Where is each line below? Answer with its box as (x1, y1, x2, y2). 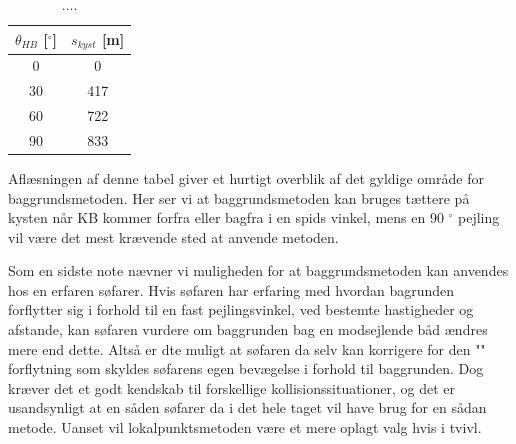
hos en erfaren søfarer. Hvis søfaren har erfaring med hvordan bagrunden (8, 279, 455, 300)
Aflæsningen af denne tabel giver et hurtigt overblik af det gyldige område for (8, 167, 484, 188)
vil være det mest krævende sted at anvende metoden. (8, 226, 339, 247)
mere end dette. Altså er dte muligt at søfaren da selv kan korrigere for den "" (8, 338, 486, 359)
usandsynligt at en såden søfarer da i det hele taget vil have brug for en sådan (8, 397, 487, 418)
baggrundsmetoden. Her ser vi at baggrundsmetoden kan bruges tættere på (8, 187, 470, 208)
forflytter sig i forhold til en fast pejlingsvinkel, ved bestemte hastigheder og (8, 299, 474, 320)
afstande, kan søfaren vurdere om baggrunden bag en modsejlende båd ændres (8, 319, 488, 340)
